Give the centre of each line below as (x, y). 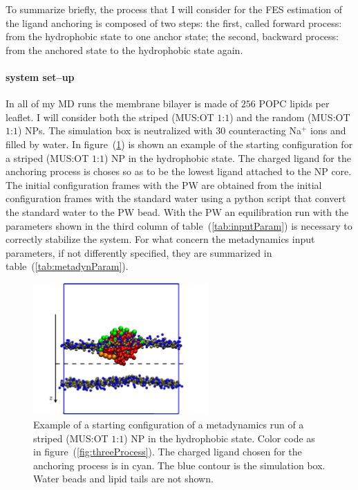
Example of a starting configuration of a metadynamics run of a (169, 425)
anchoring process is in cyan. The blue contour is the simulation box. (179, 465)
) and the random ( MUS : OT (290, 117)
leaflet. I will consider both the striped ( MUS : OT (110, 117)
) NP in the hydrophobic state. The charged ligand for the (227, 157)
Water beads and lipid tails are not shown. (123, 479)
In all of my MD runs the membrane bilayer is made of (122, 103)
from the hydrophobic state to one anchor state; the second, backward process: (172, 36)
